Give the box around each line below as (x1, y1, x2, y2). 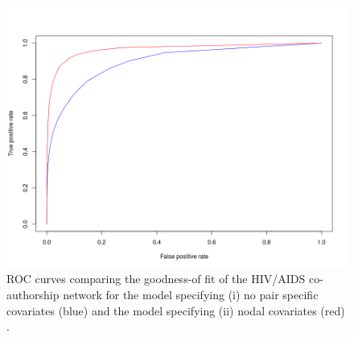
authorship (6, 286, 60, 302)
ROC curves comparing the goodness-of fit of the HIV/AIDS (6, 270, 306, 287)
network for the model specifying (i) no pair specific (63, 286, 319, 302)
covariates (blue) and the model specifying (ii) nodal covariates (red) (6, 302, 345, 319)
